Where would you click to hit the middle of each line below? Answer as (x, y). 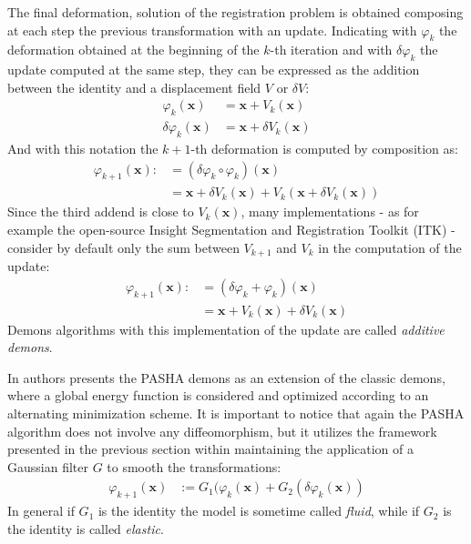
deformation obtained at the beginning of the (133, 50)
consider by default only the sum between (123, 247)
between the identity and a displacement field (134, 87)
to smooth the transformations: (194, 466)
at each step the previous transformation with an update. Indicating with (212, 30)
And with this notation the (83, 149)
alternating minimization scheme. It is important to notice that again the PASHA (236, 413)
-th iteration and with (331, 50)
